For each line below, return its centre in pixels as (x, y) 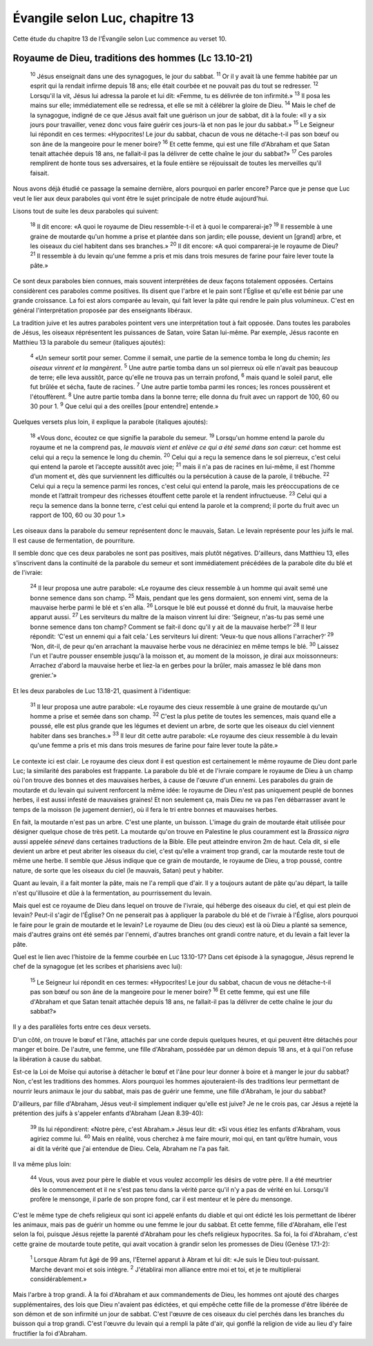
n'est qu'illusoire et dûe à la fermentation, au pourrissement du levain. (112, 893)
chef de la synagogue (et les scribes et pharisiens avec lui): (97, 967)
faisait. (40, 173)
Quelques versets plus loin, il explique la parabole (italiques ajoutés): (111, 422)
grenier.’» (44, 675)
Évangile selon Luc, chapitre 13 (104, 18)
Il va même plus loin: (42, 1164)
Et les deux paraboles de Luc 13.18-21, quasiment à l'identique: (102, 691)
